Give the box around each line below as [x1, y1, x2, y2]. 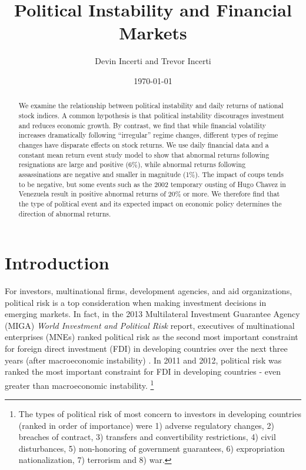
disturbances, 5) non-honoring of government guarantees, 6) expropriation [18, 442, 285, 454]
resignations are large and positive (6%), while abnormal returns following [18, 159, 246, 169]
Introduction [5, 251, 109, 275]
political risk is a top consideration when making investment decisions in [5, 296, 267, 308]
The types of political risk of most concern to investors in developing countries [18, 408, 301, 420]
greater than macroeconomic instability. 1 [5, 377, 154, 391]
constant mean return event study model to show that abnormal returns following [18, 149, 270, 159]
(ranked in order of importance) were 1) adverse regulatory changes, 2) [18, 419, 274, 431]
